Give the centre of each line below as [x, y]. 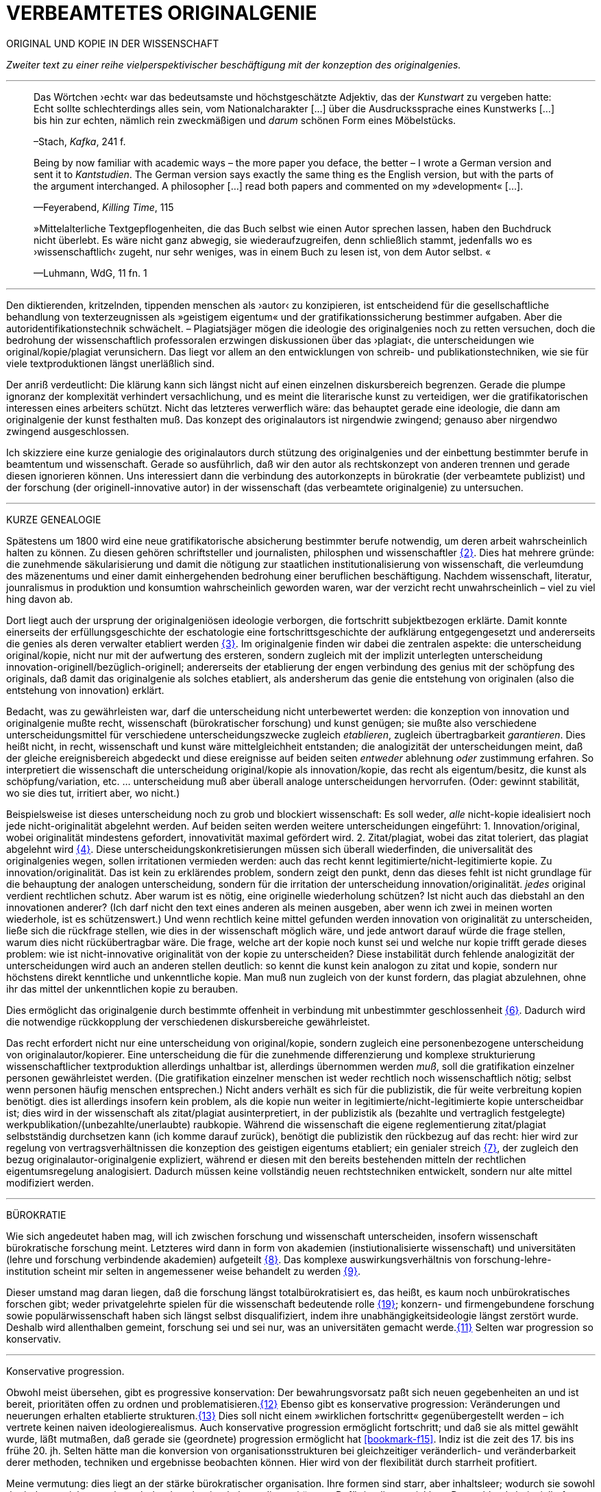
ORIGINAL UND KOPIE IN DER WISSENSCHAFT [113, 43]
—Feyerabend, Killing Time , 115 [104, 207]
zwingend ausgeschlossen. [68, 431]
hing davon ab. [40, 599]
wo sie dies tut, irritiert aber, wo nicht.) [93, 793]
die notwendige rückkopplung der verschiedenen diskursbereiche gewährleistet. [188, 1021]
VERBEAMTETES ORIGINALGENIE [162, 13]
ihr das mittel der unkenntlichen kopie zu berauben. [122, 989]
